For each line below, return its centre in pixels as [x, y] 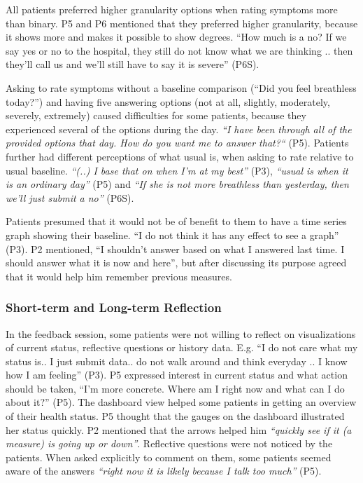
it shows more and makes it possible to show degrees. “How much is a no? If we [176, 37]
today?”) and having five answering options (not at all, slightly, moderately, [168, 101]
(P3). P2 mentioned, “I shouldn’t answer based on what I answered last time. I [175, 249]
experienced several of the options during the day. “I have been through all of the [179, 129]
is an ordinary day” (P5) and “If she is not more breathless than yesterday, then [177, 184]
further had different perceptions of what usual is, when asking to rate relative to [180, 156]
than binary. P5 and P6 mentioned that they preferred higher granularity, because [182, 23]
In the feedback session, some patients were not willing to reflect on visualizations [181, 333]
